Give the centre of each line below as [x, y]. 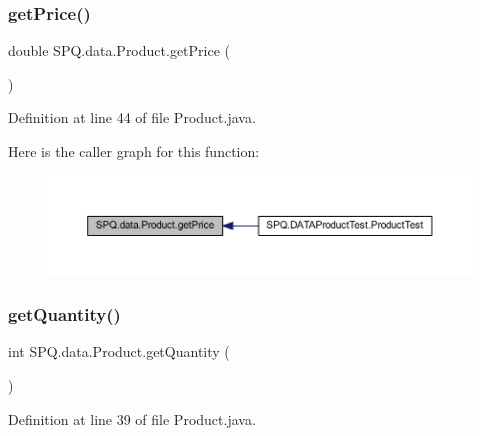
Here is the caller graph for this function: [134, 151]
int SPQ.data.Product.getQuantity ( [119, 351]
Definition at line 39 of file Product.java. [132, 418]
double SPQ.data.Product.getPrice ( [119, 50]
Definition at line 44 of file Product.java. [132, 117]
